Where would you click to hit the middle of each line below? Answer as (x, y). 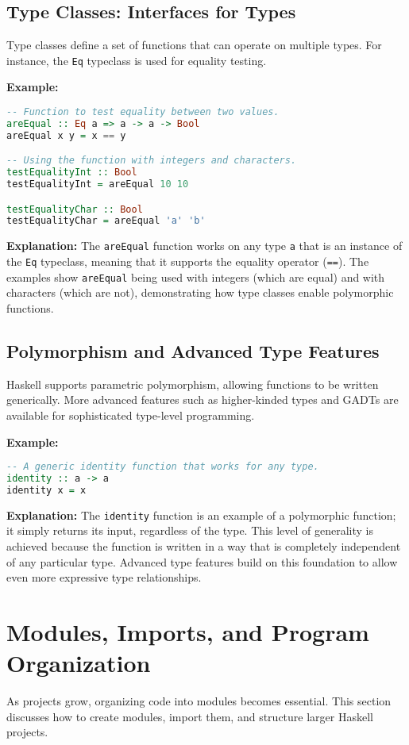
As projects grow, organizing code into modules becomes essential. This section (199, 701)
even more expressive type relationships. (104, 577)
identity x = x (46, 490)
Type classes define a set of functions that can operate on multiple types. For (194, 45)
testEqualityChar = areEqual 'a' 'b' (106, 221)
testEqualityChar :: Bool (75, 209)
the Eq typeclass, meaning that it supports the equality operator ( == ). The (188, 261)
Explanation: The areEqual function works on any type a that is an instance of (204, 246)
